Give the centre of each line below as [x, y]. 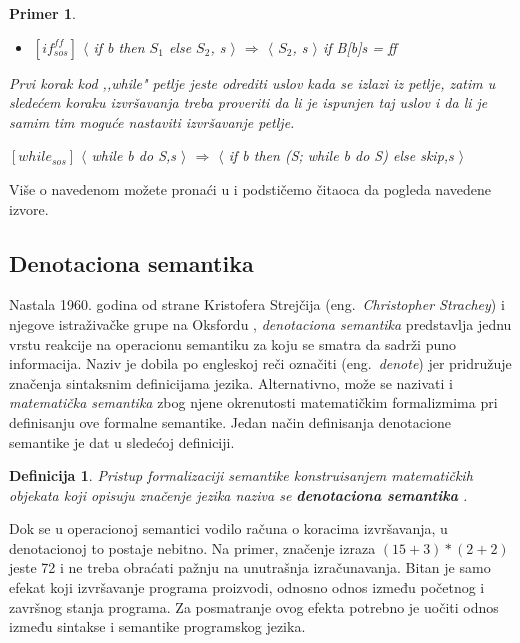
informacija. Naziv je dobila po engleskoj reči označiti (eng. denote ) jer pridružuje [260, 363]
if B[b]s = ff [359, 46]
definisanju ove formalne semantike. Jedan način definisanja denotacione [230, 421]
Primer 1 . [42, 13]
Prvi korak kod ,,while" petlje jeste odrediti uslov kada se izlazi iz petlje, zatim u [252, 82]
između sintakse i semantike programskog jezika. [157, 626]
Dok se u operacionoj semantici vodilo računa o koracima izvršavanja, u [228, 528]
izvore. [29, 208]
